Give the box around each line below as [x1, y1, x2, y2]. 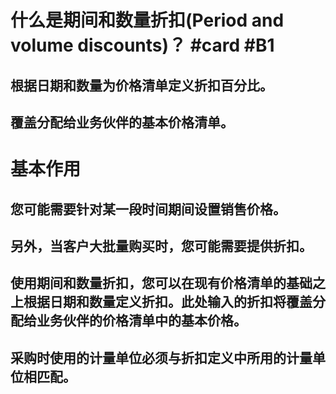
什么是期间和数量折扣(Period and [10, 9, 285, 32]
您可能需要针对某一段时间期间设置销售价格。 [10, 201, 287, 218]
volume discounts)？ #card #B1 [10, 34, 275, 57]
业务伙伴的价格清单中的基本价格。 [36, 312, 247, 330]
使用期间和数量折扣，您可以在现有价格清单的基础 [10, 275, 313, 292]
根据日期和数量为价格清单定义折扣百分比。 [10, 77, 273, 94]
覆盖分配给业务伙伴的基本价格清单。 [10, 114, 234, 131]
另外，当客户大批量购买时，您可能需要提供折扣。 [10, 237, 313, 255]
